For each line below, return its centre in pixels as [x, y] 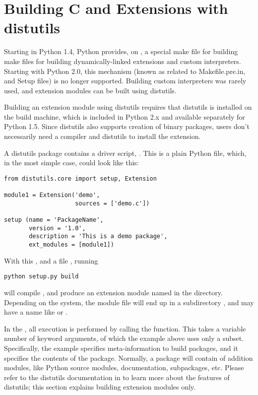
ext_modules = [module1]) [71, 245]
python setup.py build [41, 277]
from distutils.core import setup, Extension [80, 178]
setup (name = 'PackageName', [54, 220]
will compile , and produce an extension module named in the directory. [113, 292]
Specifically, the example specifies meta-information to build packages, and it [121, 348]
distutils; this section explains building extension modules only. [100, 387]
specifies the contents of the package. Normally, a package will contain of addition [129, 358]
